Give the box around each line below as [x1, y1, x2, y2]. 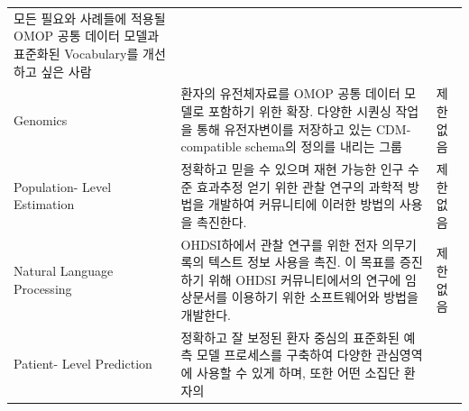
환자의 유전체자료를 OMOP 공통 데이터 [180, 84, 400, 103]
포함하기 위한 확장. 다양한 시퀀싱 [207, 101, 391, 120]
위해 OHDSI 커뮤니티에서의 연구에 [207, 269, 401, 288]
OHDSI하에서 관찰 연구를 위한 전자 [180, 234, 378, 253]
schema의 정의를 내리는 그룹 [245, 137, 402, 156]
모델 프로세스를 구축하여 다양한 [197, 345, 372, 364]
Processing [14, 279, 72, 297]
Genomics [14, 110, 68, 129]
